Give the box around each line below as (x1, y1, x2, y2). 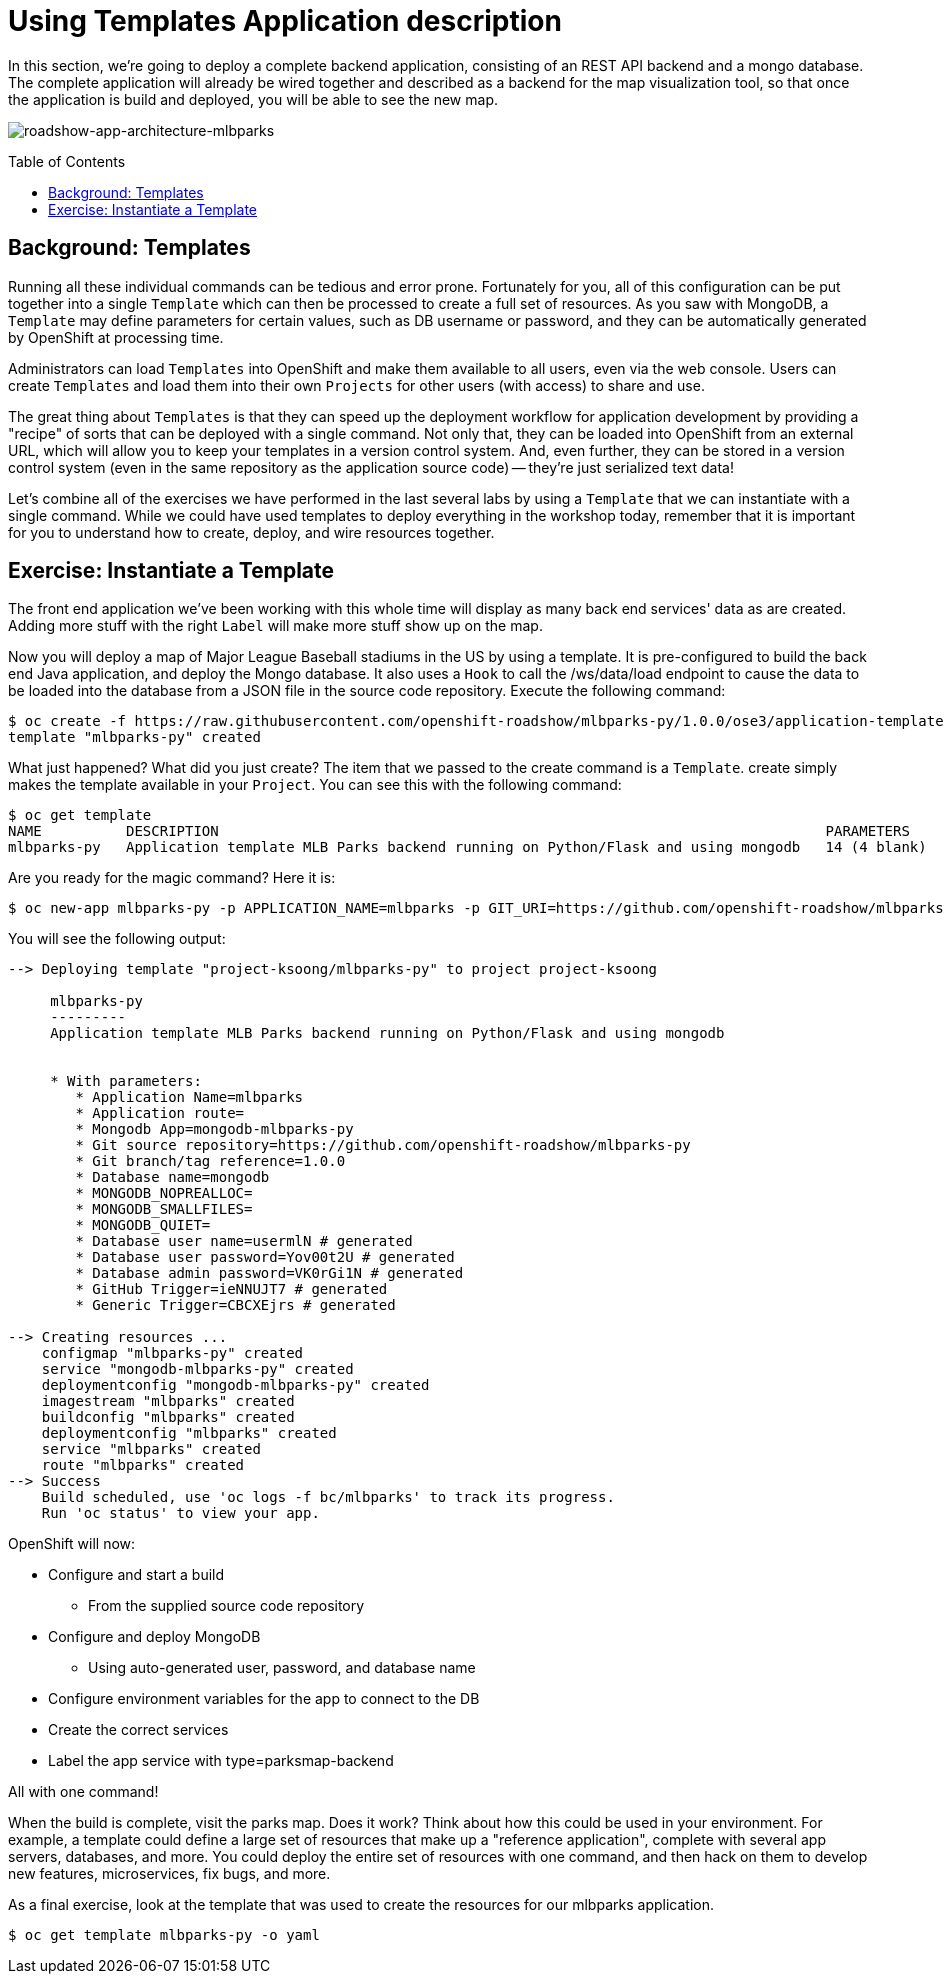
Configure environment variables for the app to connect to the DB (48, 1690, 480, 1708)
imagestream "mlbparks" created (41, 1393, 295, 1410)
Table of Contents (8, 152, 126, 170)
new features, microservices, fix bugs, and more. (8, 1865, 331, 1883)
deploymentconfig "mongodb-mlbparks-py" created (41, 1377, 430, 1394)
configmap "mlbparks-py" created (41, 1345, 304, 1362)
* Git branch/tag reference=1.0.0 (75, 1153, 346, 1170)
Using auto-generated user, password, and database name (88, 1659, 476, 1677)
